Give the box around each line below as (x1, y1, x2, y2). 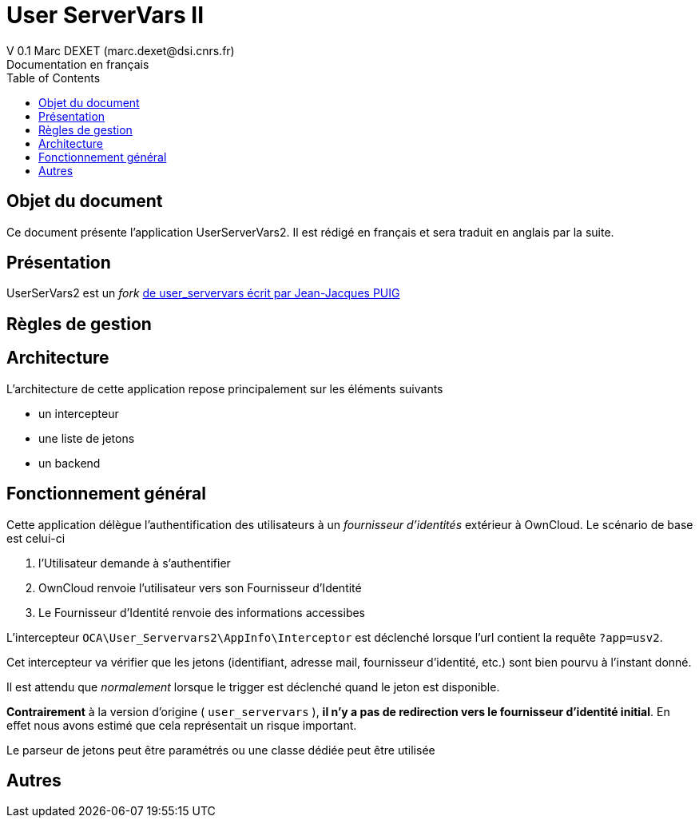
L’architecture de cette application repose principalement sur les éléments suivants (6, 381, 443, 396)
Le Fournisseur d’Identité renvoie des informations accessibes (38, 605, 366, 619)
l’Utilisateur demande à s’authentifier (38, 555, 231, 570)
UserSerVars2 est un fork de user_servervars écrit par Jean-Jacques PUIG (6, 286, 400, 301)
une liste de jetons (38, 431, 135, 445)
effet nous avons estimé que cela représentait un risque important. (6, 718, 357, 732)
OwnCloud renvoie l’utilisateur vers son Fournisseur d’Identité (38, 580, 362, 595)
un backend (38, 456, 101, 470)
